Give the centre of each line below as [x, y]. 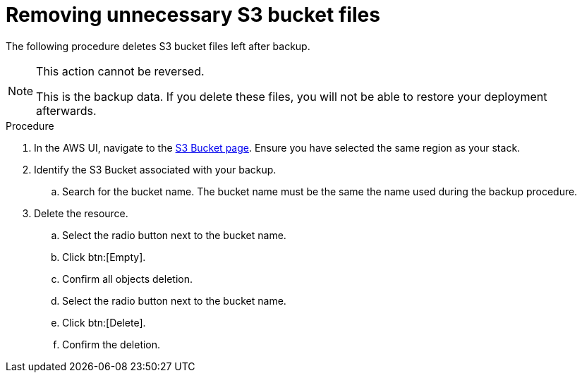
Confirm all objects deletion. [127, 279]
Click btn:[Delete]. [104, 322]
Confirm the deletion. [111, 344]
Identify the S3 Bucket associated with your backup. [155, 169]
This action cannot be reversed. [120, 71]
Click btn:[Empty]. [104, 257]
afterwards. [66, 110]
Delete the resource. [81, 213]
